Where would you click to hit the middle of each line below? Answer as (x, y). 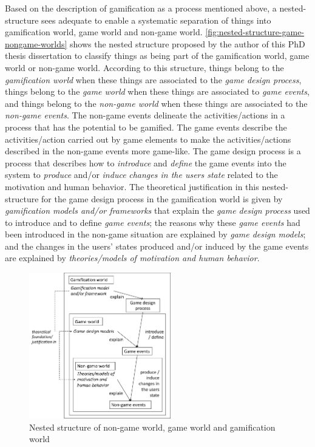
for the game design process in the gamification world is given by (162, 198)
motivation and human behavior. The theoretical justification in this (132, 186)
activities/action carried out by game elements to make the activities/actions (148, 139)
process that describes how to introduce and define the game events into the (146, 162)
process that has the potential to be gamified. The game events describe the (146, 127)
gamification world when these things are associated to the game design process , (153, 79)
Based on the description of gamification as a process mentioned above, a (141, 8)
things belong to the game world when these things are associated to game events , (157, 91)
